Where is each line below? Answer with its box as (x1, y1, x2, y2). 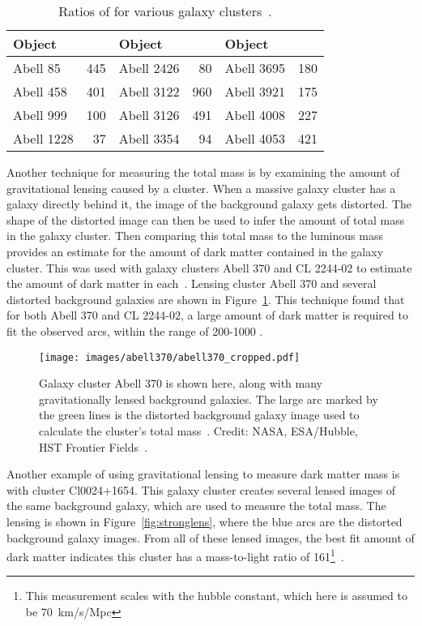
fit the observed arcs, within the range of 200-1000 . (6, 322, 263, 339)
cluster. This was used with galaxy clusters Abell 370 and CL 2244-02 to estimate (6, 259, 412, 276)
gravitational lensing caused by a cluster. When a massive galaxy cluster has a (6, 179, 396, 196)
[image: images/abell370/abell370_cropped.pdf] (39, 351, 301, 363)
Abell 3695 (224, 58, 286, 77)
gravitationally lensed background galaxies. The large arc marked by (39, 390, 378, 407)
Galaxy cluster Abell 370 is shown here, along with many (39, 375, 323, 392)
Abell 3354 (118, 129, 180, 148)
